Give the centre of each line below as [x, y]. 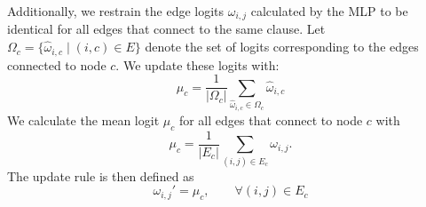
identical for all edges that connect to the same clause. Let [166, 29]
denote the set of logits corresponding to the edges [282, 47]
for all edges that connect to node [271, 120]
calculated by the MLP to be [329, 11]
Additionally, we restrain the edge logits [116, 11]
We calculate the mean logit [83, 120]
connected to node [57, 64]
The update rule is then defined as [101, 175]
